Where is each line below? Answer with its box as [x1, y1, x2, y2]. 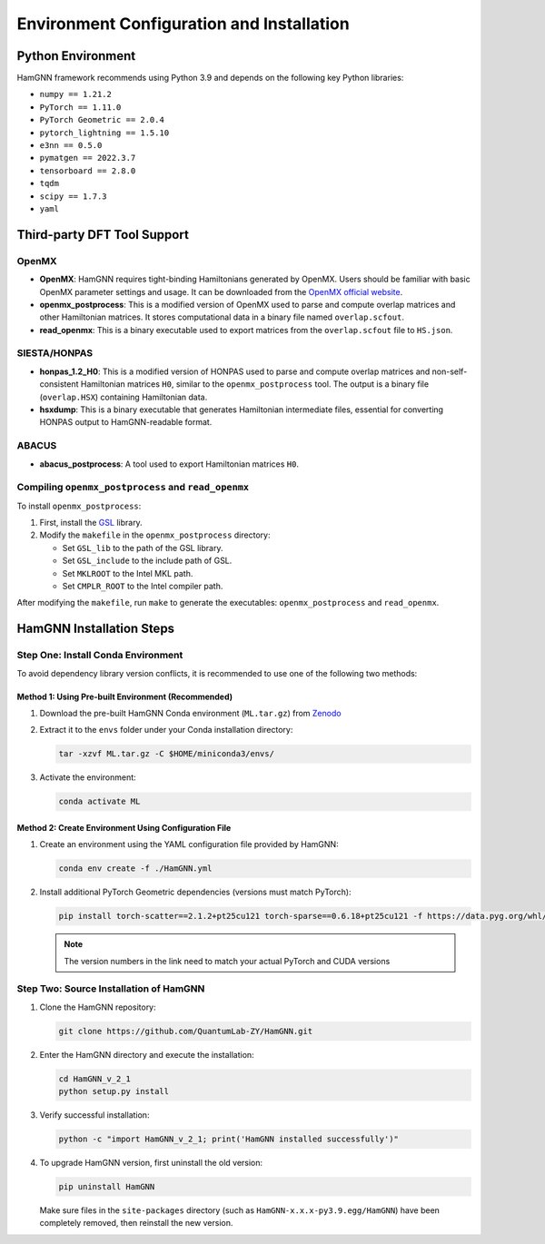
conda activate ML [58, 796, 141, 807]
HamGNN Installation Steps [16, 621, 175, 637]
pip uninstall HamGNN [58, 1181, 155, 1192]
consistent [39, 379, 79, 390]
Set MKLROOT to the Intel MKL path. [62, 568, 193, 578]
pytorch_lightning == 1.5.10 [39, 127, 170, 138]
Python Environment [16, 48, 136, 64]
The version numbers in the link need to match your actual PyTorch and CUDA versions [64, 955, 391, 966]
